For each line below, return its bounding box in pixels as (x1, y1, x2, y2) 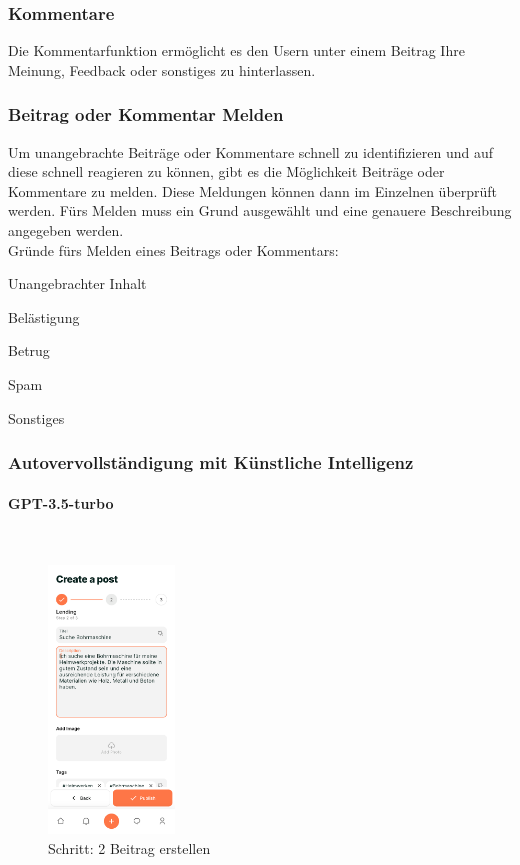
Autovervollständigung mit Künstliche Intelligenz (8, 450, 414, 475)
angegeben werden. (8, 220, 124, 240)
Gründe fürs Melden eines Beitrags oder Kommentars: (8, 239, 339, 260)
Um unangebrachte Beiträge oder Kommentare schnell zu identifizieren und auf (8, 141, 494, 162)
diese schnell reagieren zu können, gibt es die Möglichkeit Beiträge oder (8, 161, 445, 182)
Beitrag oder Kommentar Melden (8, 102, 284, 127)
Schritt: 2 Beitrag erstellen (48, 837, 211, 858)
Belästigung (8, 306, 80, 327)
